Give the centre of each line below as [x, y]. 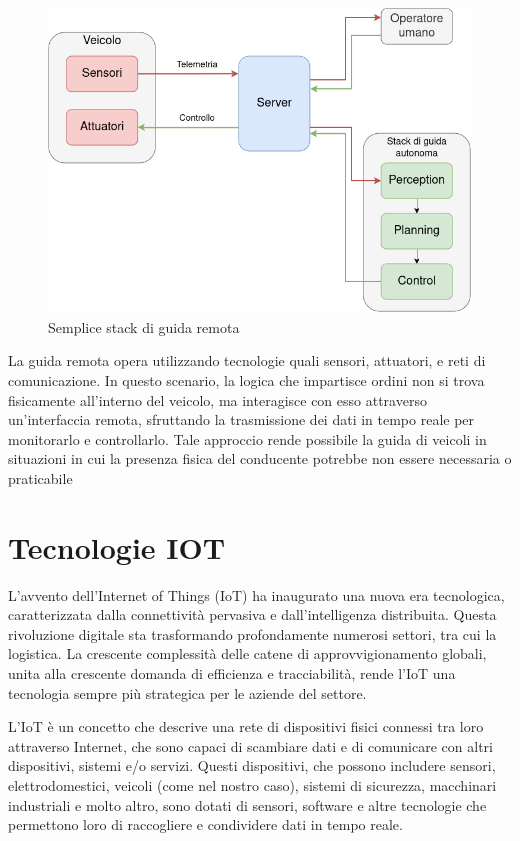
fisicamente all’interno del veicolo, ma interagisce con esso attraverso [217, 399]
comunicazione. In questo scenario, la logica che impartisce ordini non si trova [246, 380]
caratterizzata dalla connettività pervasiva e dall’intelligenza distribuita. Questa [252, 614]
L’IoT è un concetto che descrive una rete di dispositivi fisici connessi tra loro [246, 726]
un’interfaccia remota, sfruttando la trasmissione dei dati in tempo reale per [241, 419]
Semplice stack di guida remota [144, 326]
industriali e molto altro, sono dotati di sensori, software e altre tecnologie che [247, 804]
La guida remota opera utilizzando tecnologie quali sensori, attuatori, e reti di [247, 360]
